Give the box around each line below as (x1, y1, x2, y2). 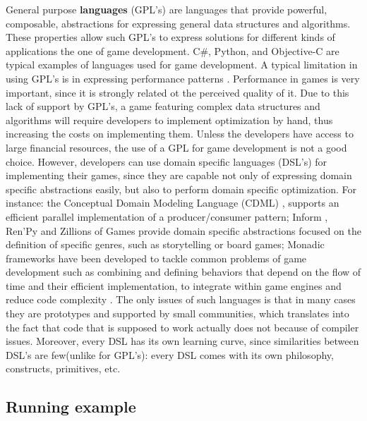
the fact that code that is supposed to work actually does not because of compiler (6, 319, 359, 334)
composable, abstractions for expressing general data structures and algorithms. (6, 16, 351, 30)
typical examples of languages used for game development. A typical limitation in (6, 57, 358, 72)
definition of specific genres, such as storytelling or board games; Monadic (6, 237, 325, 252)
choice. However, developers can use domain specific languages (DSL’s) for (6, 154, 327, 169)
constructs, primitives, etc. (6, 361, 121, 376)
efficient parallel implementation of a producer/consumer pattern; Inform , (6, 209, 328, 224)
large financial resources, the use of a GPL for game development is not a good (6, 140, 347, 154)
